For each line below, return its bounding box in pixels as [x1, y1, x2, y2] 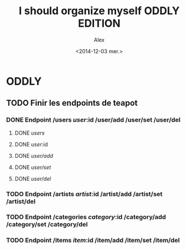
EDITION [77, 17, 121, 30]
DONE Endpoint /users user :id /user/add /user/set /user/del [6, 116, 181, 124]
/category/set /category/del [6, 220, 88, 229]
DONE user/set [14, 164, 51, 171]
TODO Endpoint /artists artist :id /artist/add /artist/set [6, 190, 163, 198]
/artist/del [6, 197, 36, 205]
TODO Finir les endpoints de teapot [6, 98, 138, 108]
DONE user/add [14, 152, 53, 159]
